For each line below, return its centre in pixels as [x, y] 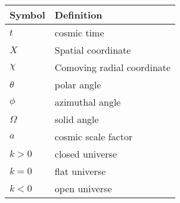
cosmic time [79, 33]
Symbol [27, 15]
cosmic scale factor [94, 136]
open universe [83, 188]
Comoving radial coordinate [113, 67]
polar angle [78, 84]
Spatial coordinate [93, 50]
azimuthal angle [88, 102]
